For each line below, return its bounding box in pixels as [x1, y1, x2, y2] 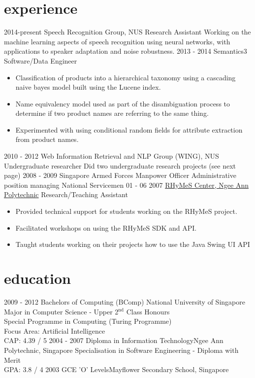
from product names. [15, 134, 79, 144]
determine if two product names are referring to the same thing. [15, 108, 209, 118]
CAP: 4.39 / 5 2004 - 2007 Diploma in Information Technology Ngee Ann [4, 335, 223, 345]
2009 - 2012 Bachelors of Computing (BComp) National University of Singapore [4, 296, 245, 307]
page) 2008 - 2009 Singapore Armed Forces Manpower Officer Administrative [4, 170, 236, 180]
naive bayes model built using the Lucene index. [15, 82, 161, 92]
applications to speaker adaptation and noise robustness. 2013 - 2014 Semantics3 [4, 46, 247, 56]
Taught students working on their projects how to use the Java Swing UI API [15, 239, 250, 249]
